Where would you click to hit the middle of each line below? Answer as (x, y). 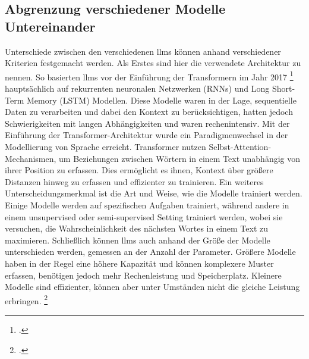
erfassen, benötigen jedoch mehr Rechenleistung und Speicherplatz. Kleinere (143, 275)
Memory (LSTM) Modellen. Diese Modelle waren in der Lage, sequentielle (161, 100)
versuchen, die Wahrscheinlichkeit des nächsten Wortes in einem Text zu (137, 228)
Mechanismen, (31, 158)
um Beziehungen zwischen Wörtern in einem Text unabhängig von (180, 158)
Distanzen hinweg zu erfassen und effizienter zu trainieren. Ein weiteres (134, 181)
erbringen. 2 (26, 299)
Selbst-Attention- (240, 146)
